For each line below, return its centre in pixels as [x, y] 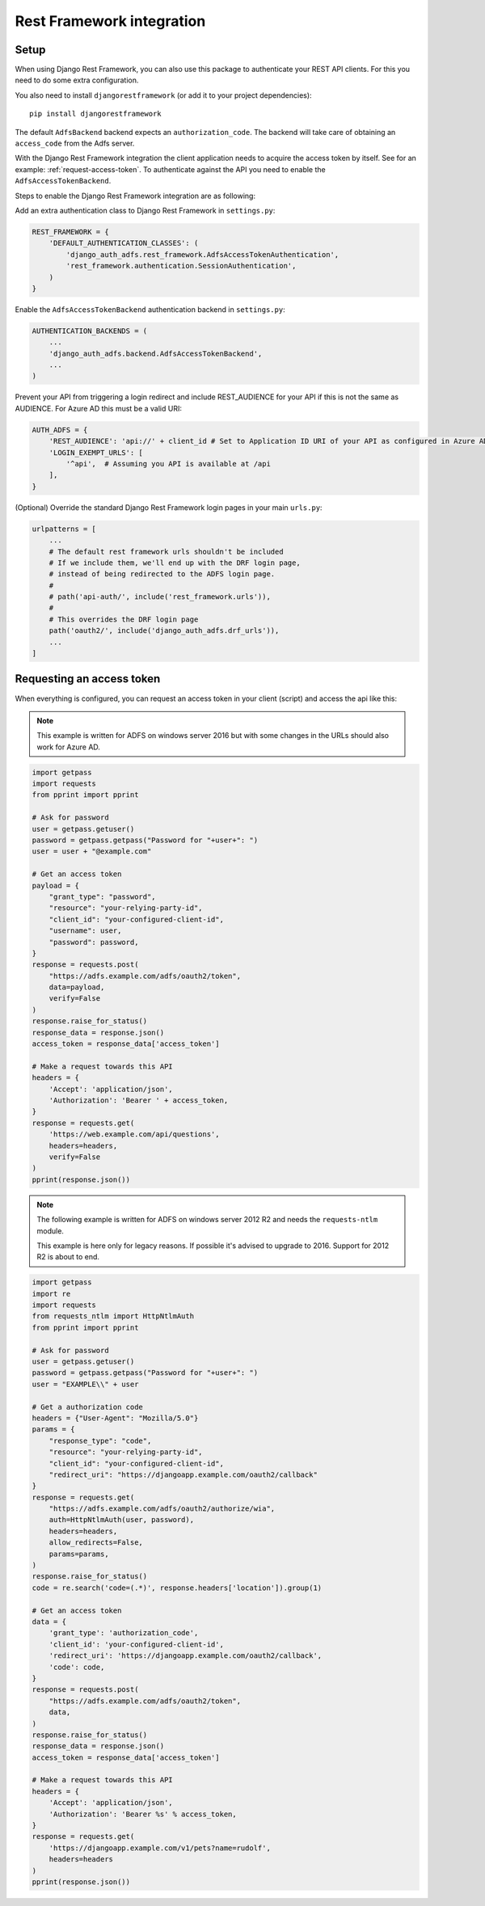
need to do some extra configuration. [77, 80]
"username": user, [85, 931]
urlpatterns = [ [64, 529]
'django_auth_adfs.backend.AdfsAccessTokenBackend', [156, 353]
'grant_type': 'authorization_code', [124, 1633]
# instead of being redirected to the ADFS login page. [162, 574]
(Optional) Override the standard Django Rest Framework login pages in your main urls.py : [169, 507]
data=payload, [77, 987]
